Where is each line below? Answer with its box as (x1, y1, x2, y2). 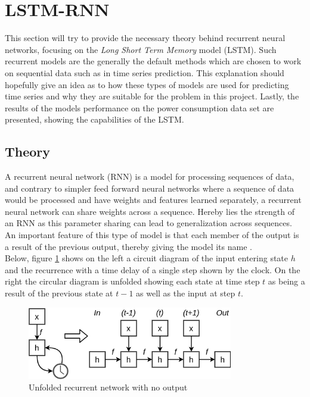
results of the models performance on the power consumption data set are (5, 101, 274, 114)
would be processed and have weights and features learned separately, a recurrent (5, 193, 302, 206)
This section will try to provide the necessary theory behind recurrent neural (5, 32, 286, 44)
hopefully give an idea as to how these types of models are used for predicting (5, 78, 289, 90)
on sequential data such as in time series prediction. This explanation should (5, 66, 284, 79)
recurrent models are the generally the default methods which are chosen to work (5, 55, 302, 67)
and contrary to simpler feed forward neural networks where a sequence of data (5, 182, 294, 194)
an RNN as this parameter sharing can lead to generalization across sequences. (5, 217, 292, 229)
